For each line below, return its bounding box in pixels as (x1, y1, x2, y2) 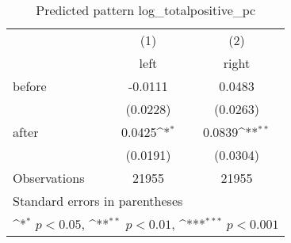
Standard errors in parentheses (13, 192, 183, 210)
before (13, 77, 47, 95)
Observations (13, 169, 85, 187)
